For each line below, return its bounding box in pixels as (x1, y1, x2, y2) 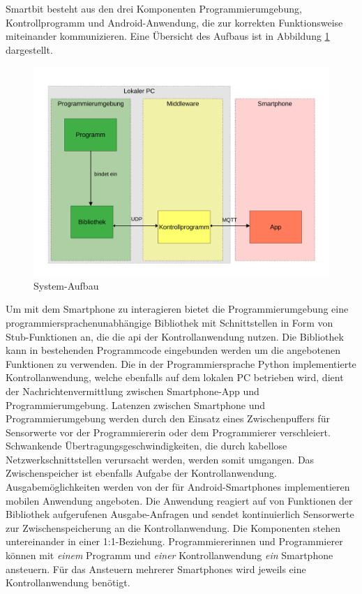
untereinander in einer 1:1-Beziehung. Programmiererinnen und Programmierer (6, 534, 343, 549)
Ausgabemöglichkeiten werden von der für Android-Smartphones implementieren (6, 480, 350, 494)
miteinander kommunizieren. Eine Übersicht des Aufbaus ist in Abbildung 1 (6, 29, 330, 43)
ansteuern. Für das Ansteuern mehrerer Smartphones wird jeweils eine (6, 561, 306, 576)
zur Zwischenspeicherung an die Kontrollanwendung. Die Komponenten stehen (6, 520, 341, 535)
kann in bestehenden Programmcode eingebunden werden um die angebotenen (6, 343, 340, 357)
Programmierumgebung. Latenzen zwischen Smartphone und (6, 397, 266, 412)
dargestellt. (6, 42, 53, 57)
